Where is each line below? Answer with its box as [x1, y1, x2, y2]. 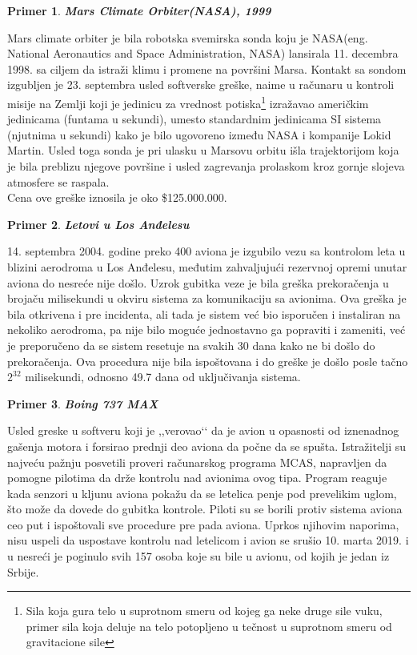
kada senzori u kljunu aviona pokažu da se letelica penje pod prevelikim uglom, [7, 484, 397, 501]
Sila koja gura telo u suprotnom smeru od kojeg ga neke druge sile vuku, [26, 602, 383, 619]
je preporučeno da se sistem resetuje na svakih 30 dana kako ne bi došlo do [7, 336, 375, 353]
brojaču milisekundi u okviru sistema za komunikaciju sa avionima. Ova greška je [7, 290, 407, 307]
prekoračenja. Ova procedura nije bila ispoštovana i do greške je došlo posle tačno [7, 352, 408, 369]
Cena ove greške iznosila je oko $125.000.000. [7, 189, 227, 206]
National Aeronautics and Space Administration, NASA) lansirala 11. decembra [7, 45, 399, 62]
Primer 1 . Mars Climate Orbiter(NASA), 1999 [7, 2, 271, 18]
